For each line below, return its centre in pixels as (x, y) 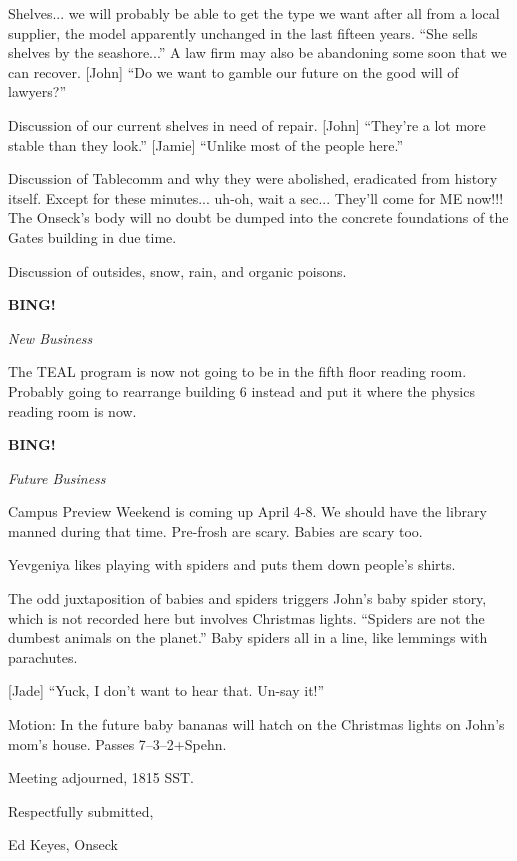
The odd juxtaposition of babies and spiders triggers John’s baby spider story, (247, 598)
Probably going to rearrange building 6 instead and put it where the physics (241, 390)
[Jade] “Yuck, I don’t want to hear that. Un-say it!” (166, 690)
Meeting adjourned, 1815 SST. (101, 777)
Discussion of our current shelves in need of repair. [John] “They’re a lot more (247, 124)
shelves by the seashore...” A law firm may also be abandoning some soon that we (257, 52)
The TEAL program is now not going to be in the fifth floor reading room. (237, 371)
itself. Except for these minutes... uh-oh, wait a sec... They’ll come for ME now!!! (256, 197)
